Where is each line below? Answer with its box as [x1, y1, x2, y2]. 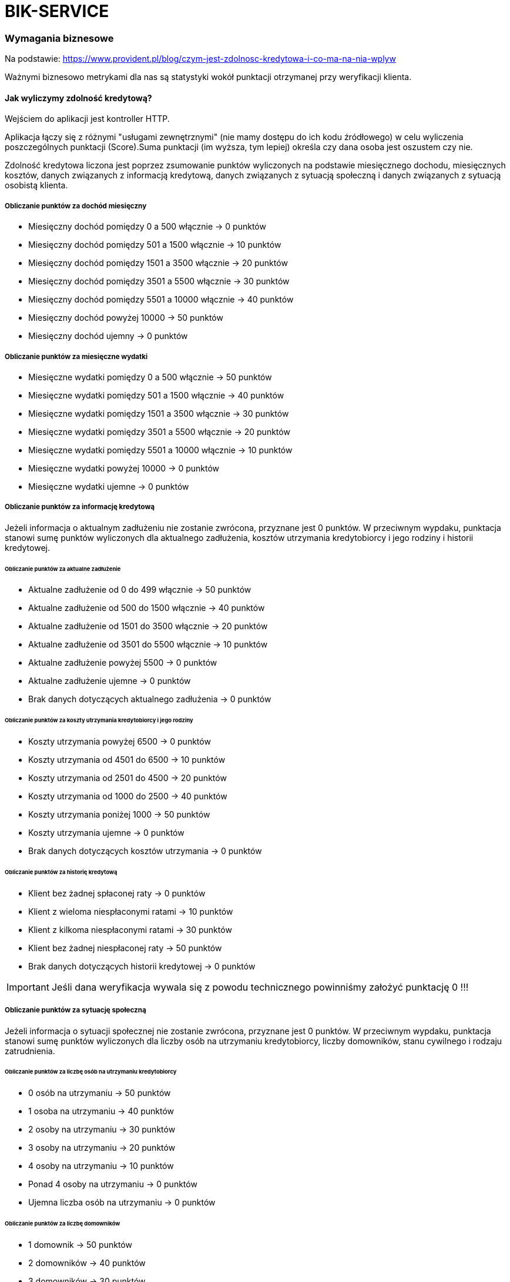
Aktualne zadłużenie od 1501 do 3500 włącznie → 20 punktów [28, 621, 268, 632]
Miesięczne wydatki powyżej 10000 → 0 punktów [28, 463, 220, 473]
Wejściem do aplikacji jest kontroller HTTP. [5, 114, 170, 124]
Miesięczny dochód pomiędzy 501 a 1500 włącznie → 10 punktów [28, 240, 281, 250]
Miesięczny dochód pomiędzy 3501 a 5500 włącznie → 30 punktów [28, 276, 290, 287]
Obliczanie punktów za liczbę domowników [5, 1220, 120, 1227]
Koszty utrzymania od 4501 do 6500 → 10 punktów [28, 755, 226, 765]
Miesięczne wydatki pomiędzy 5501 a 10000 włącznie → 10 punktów [28, 444, 293, 455]
